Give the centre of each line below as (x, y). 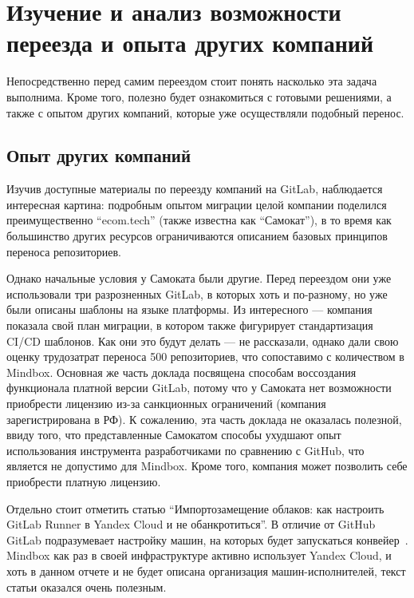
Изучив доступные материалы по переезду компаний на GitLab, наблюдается (195, 189)
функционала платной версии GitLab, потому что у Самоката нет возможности (199, 388)
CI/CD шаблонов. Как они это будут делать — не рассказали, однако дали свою (203, 341)
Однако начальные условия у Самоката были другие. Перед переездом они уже (199, 278)
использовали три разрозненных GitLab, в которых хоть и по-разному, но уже (197, 293)
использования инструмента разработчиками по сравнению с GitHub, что (185, 450)
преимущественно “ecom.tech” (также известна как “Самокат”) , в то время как (199, 220)
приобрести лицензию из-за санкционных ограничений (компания (166, 404)
